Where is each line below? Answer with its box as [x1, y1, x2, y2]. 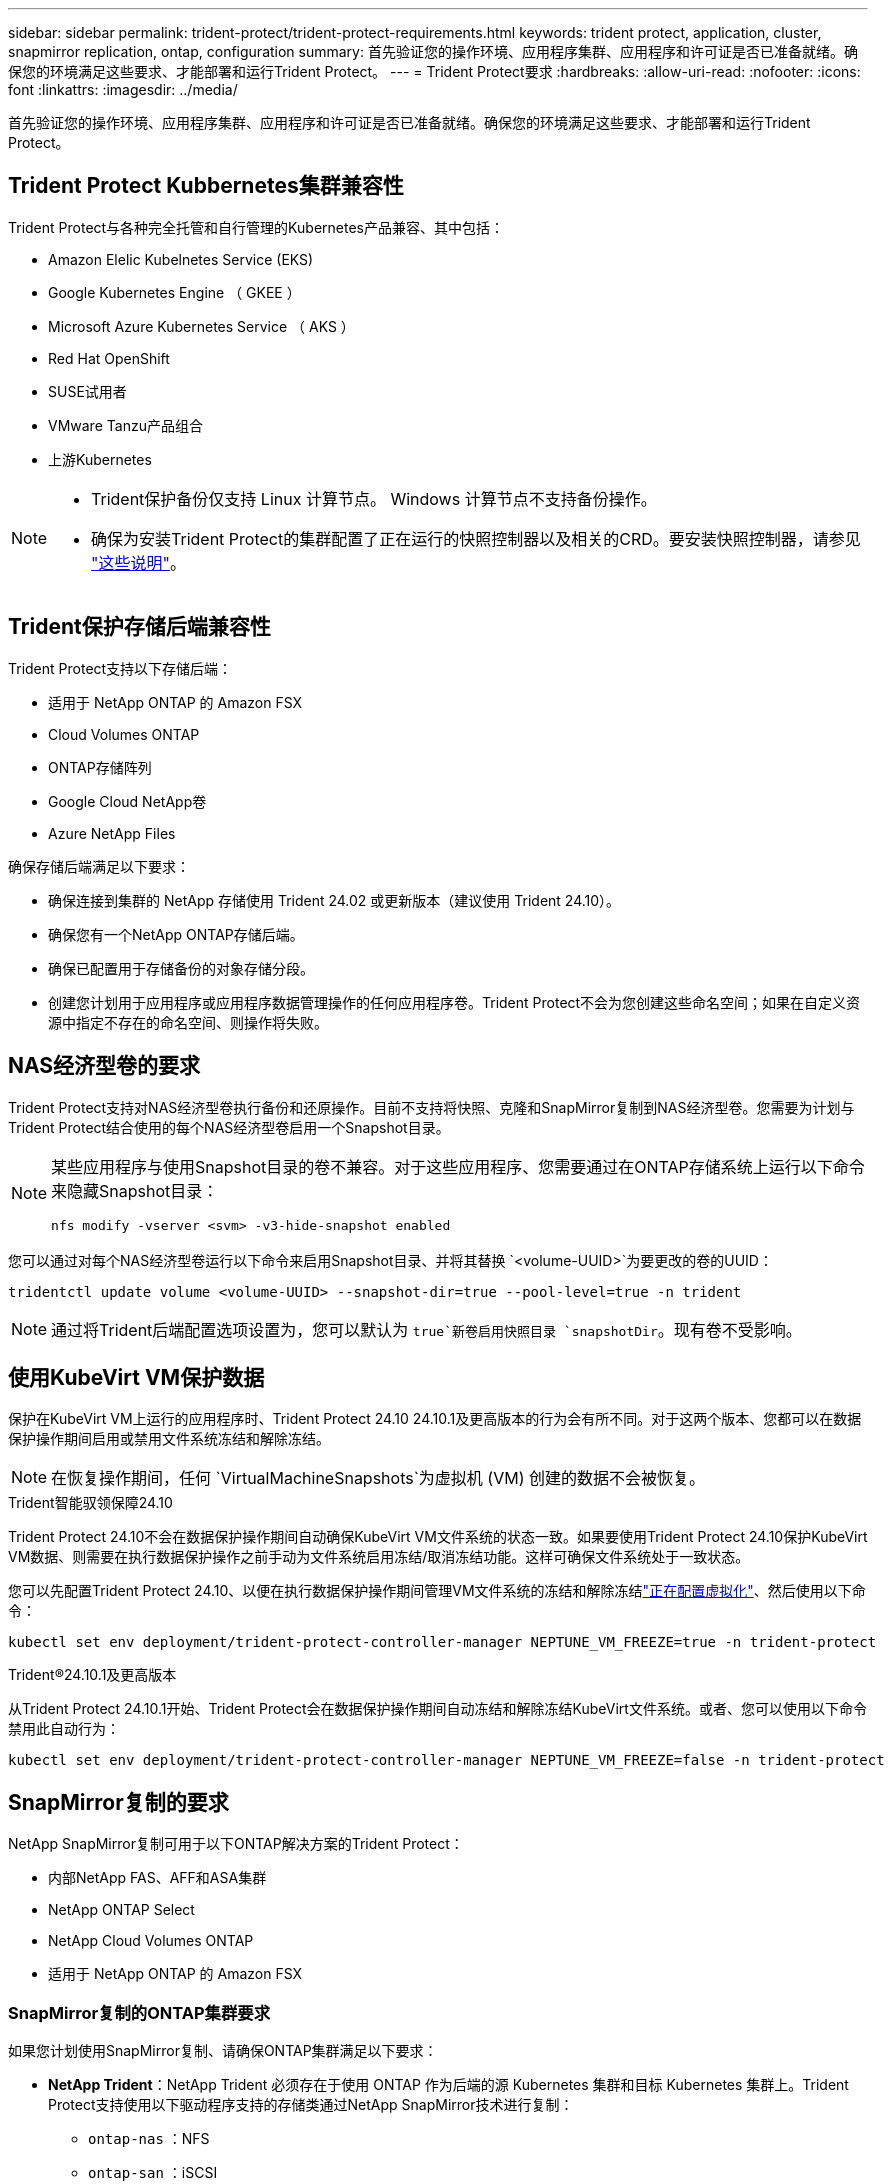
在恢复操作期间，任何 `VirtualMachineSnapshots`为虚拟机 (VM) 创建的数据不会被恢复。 [51, 1468, 706, 1489]
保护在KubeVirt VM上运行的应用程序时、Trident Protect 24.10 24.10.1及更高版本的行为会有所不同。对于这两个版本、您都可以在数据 [8, 1410, 862, 1428]
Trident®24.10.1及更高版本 [8, 1666, 177, 1684]
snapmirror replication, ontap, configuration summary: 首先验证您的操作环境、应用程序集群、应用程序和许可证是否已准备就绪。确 [8, 43, 858, 60]
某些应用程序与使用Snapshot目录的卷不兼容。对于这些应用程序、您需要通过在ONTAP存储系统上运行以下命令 [51, 1156, 865, 1177]
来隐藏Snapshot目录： [51, 1180, 219, 1201]
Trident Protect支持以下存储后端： [8, 659, 233, 677]
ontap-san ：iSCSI [88, 2163, 218, 2181]
